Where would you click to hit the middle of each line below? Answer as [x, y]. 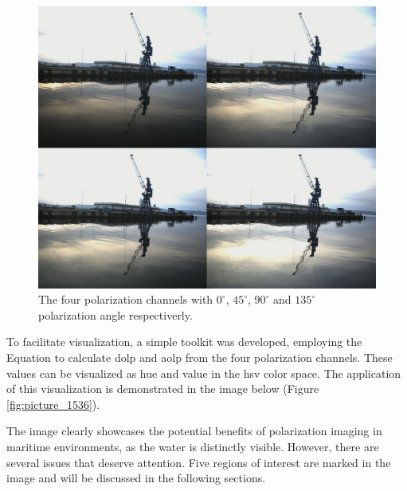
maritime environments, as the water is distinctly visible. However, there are [193, 446]
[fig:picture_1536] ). [53, 404]
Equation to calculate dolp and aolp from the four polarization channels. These [200, 357]
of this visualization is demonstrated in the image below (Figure [163, 389]
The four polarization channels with [126, 299]
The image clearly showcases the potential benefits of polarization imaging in [194, 431]
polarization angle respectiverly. [115, 314]
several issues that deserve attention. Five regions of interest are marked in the [199, 462]
